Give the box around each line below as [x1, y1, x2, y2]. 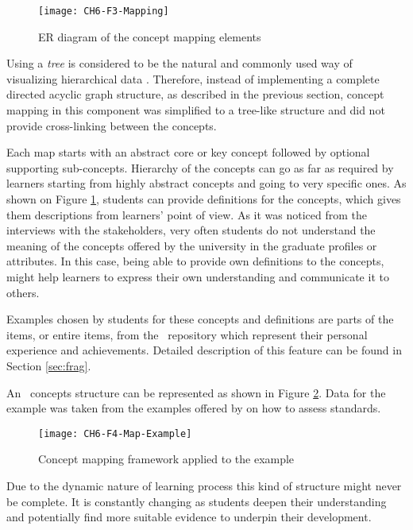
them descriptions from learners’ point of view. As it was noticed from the [6, 206, 368, 222]
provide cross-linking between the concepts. [6, 117, 217, 133]
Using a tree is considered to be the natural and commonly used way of [6, 55, 353, 72]
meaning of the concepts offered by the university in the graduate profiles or [6, 237, 377, 253]
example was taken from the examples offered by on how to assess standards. [6, 400, 381, 416]
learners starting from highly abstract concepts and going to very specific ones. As [6, 175, 407, 191]
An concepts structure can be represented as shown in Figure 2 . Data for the [6, 384, 386, 400]
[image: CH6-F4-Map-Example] [38, 427, 192, 439]
